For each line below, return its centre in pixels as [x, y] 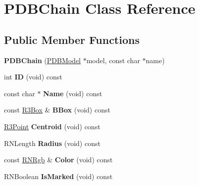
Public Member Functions [72, 39]
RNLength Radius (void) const [52, 143]
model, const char [113, 60]
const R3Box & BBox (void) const [57, 110]
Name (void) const [73, 93]
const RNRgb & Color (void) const [58, 160]
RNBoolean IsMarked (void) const [58, 176]
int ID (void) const [33, 77]
